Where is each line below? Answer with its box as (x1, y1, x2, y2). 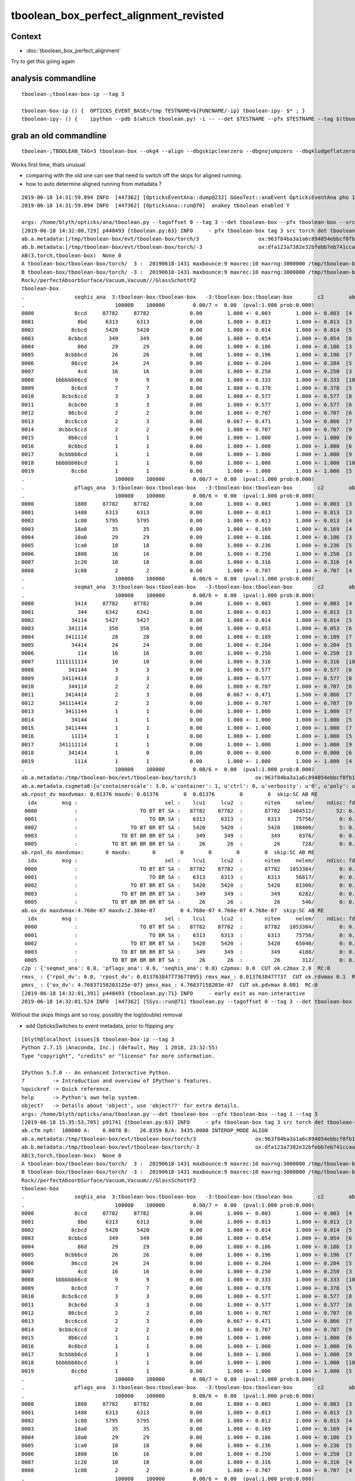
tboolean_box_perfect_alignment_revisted (11, 9, 224, 22)
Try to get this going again (11, 58, 75, 65)
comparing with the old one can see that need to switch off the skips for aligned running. (25, 172, 243, 179)
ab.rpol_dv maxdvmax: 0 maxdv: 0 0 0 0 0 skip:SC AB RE (21, 849, 315, 855)
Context (11, 31, 41, 41)
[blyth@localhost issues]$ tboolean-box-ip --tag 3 (21, 1036, 175, 1043)
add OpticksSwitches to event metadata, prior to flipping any (25, 1022, 174, 1029)
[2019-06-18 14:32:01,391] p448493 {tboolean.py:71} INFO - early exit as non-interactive (21, 990, 306, 996)
